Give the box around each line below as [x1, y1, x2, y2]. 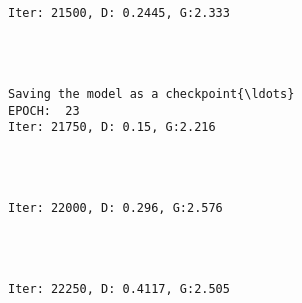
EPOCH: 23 [8, 103, 80, 118]
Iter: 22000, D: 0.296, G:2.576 [8, 201, 223, 216]
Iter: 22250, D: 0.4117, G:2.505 [8, 282, 230, 297]
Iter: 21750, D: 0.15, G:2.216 [8, 120, 216, 135]
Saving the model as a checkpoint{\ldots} [8, 87, 295, 102]
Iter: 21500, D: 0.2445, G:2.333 [8, 6, 230, 21]
